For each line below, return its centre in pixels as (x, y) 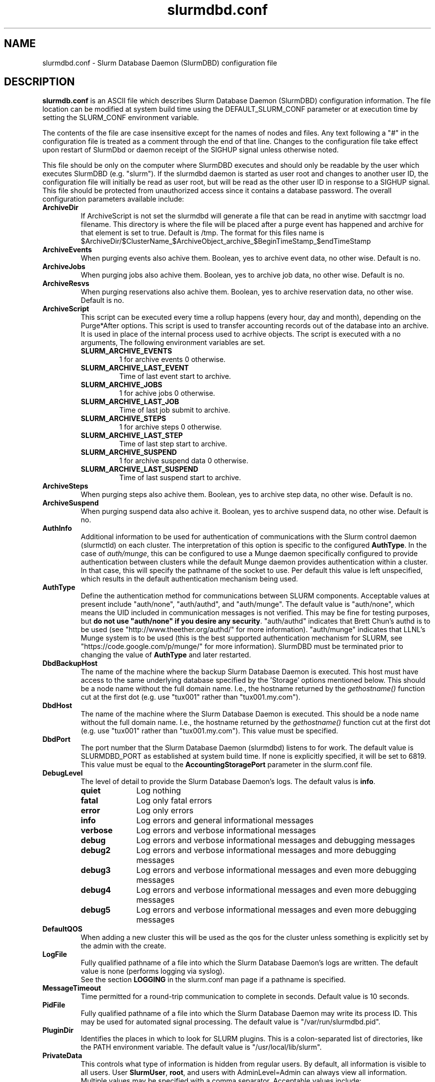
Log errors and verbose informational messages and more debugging (266, 850)
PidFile (54, 1005)
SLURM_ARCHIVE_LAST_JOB (130, 402)
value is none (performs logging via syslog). (152, 971)
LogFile (55, 954)
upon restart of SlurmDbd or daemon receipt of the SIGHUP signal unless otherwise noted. (190, 150)
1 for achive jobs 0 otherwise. (167, 393)
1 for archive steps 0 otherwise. (171, 427)
